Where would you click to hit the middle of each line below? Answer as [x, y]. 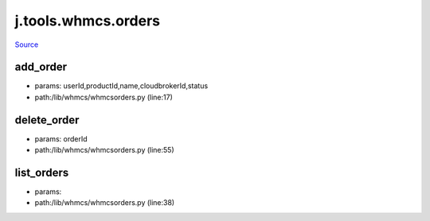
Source [27, 45]
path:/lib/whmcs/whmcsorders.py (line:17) [104, 97]
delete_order [47, 120]
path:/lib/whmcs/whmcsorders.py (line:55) [104, 150]
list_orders [42, 172]
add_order [41, 67]
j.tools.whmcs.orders [88, 21]
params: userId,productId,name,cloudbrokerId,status [121, 86]
